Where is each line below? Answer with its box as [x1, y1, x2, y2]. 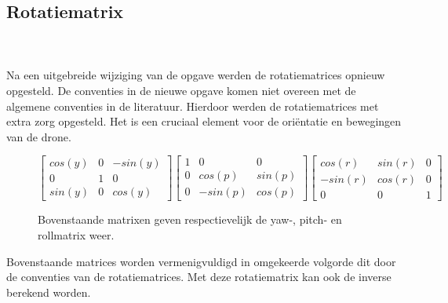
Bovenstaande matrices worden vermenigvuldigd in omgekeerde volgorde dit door [6, 253, 396, 269]
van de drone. [6, 128, 71, 144]
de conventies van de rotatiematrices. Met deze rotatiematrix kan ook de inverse [6, 268, 392, 285]
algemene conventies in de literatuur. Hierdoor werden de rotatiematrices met [6, 97, 379, 114]
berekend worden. [6, 283, 91, 300]
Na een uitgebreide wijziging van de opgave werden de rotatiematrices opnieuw [6, 67, 385, 83]
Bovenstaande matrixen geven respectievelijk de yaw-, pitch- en [38, 211, 342, 228]
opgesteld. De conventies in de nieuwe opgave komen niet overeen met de [6, 82, 356, 98]
